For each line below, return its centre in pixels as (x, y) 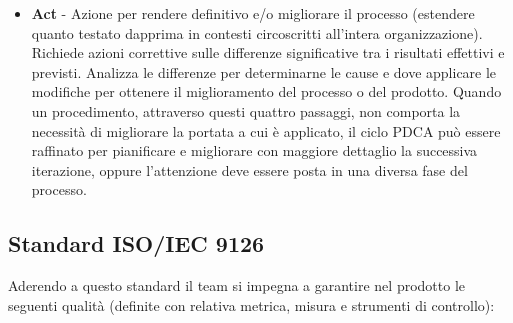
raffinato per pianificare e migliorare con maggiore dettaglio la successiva (254, 150)
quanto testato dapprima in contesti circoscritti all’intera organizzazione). (257, 32)
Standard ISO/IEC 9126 (136, 243)
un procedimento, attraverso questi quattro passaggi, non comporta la (246, 110)
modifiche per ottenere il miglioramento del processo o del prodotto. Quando (266, 91)
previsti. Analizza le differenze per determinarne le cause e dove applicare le (264, 71)
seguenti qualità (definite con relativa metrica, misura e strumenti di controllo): (251, 304)
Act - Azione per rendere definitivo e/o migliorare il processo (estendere (253, 13)
